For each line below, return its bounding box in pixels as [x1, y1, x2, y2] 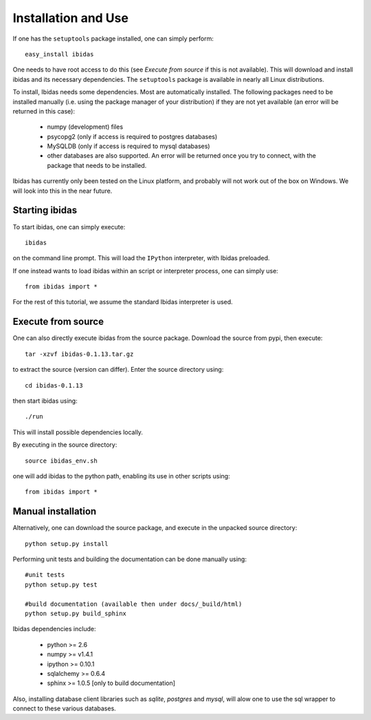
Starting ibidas [12, 204, 78, 216]
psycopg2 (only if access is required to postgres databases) [47, 132, 218, 140]
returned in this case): [12, 107, 76, 115]
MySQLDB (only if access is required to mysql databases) [47, 142, 210, 151]
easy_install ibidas [25, 50, 94, 58]
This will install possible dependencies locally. [12, 427, 144, 436]
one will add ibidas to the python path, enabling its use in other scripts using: [12, 472, 230, 480]
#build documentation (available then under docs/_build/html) [25, 600, 243, 608]
